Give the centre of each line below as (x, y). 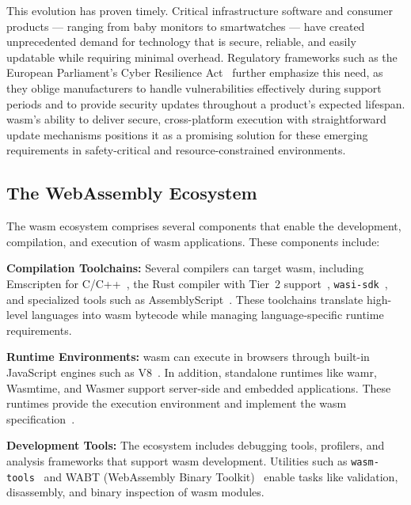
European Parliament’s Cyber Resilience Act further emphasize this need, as (195, 72)
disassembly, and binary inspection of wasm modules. (135, 492)
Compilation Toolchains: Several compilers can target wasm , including (185, 268)
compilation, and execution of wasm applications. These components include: (193, 241)
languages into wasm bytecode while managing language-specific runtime (207, 315)
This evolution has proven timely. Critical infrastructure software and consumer (200, 10)
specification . (41, 418)
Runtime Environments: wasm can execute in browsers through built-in (188, 357)
